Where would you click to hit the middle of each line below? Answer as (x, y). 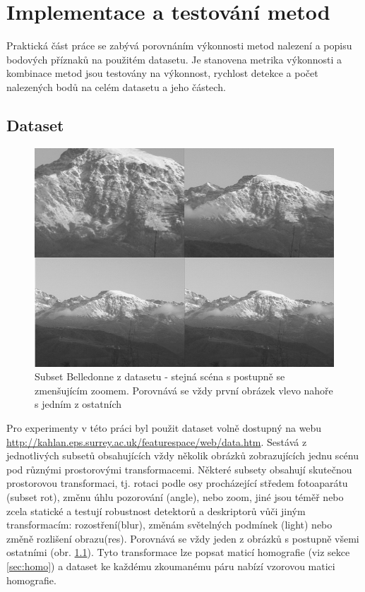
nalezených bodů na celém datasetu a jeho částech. (116, 86)
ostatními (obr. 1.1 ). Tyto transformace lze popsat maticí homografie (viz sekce (178, 552)
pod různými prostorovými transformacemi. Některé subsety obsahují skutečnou (179, 469)
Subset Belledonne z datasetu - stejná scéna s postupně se (160, 376)
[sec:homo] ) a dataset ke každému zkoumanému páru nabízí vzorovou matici (171, 566)
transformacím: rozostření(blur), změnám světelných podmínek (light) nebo (169, 525)
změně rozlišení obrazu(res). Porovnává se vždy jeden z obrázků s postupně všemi (183, 538)
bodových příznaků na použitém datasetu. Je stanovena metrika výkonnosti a (174, 59)
